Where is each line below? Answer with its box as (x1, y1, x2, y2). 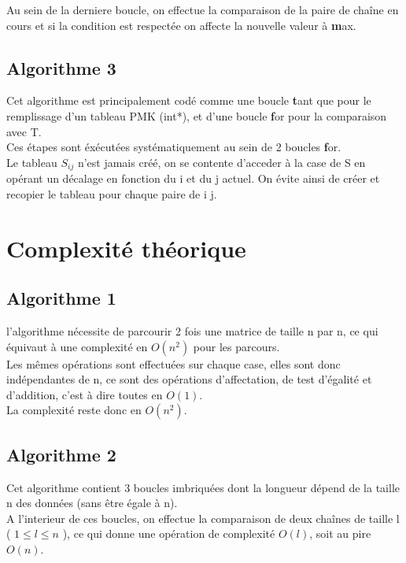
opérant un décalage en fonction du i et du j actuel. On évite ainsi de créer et (6, 170, 380, 187)
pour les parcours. (193, 338, 280, 354)
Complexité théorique (6, 231, 246, 264)
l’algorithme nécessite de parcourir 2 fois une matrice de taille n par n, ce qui (6, 322, 378, 339)
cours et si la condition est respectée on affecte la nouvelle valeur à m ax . (6, 17, 356, 33)
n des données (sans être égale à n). (6, 494, 178, 511)
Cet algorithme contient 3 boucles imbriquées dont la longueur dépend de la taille (6, 479, 400, 495)
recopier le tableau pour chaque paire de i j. (6, 185, 217, 202)
